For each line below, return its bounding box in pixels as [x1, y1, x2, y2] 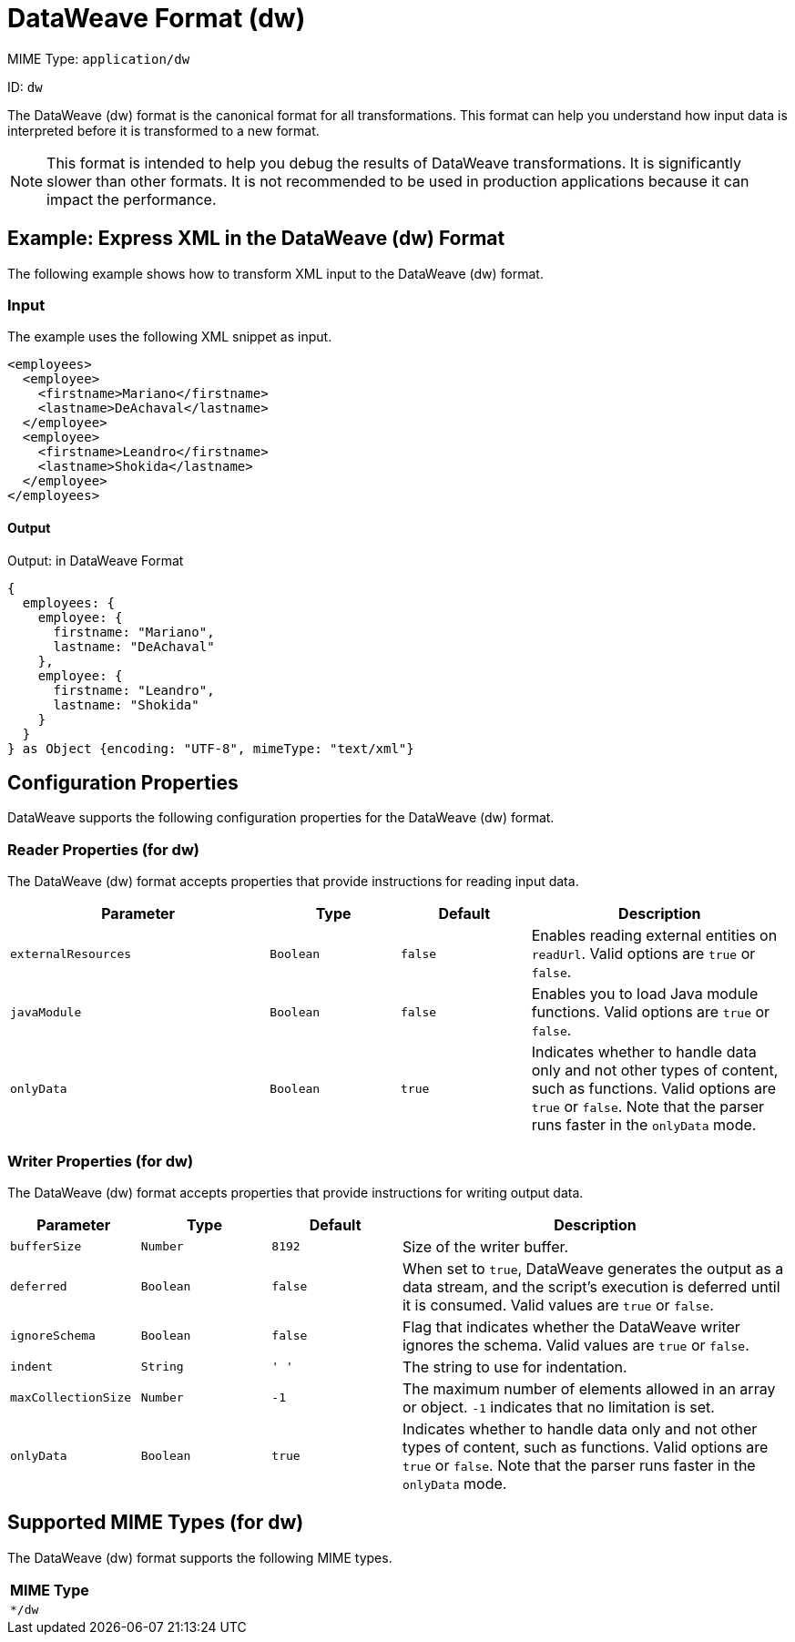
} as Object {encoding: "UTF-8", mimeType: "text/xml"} [7, 740, 414, 756]
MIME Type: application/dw [7, 50, 190, 66]
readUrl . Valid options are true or [531, 944, 756, 964]
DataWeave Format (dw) [7, 3, 306, 34]
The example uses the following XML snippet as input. [7, 329, 332, 345]
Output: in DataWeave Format [7, 552, 184, 568]
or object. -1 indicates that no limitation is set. [402, 1397, 715, 1416]
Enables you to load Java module [531, 984, 759, 1004]
